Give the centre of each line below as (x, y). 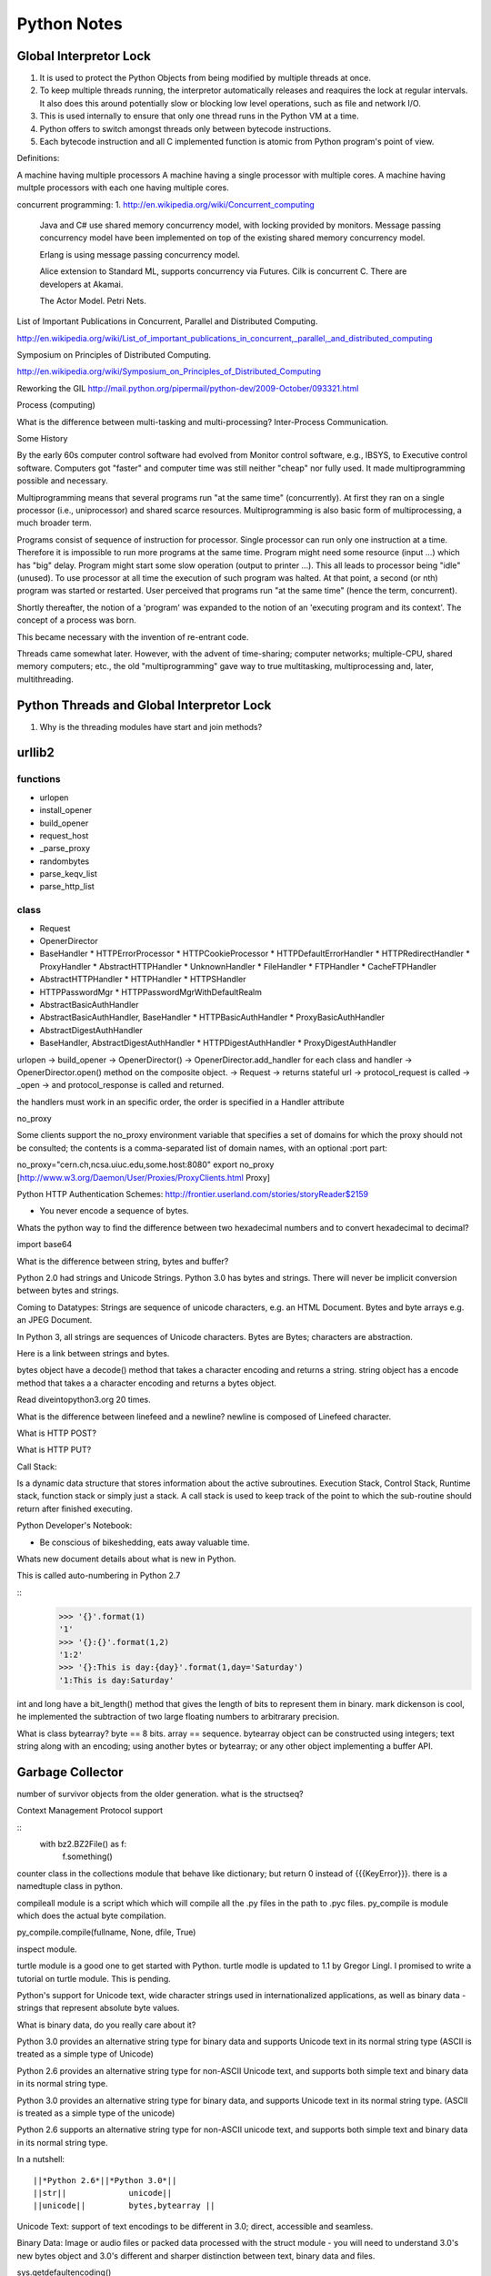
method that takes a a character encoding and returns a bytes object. (147, 1383)
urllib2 (35, 752)
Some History (42, 439)
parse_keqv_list (68, 874)
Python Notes (70, 24)
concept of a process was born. (76, 620)
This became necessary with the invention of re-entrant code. (133, 636)
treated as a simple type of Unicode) (85, 2054)
